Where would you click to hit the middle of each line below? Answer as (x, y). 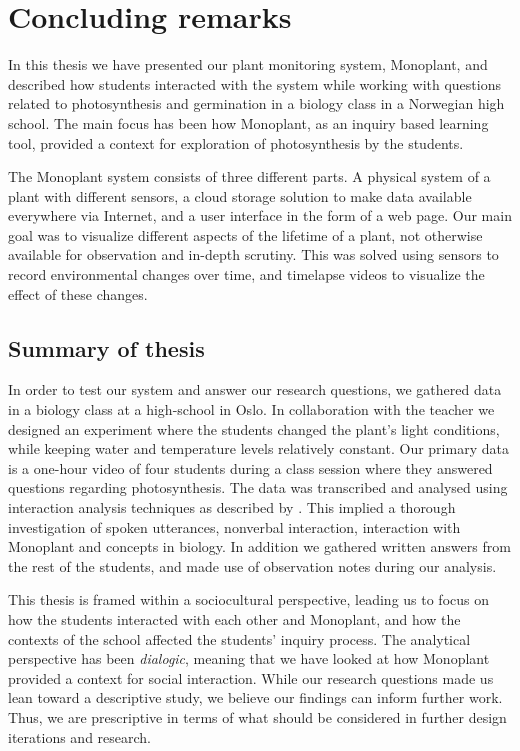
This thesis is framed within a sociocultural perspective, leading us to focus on (249, 599)
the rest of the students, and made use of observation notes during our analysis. (252, 565)
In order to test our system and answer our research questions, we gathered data (255, 389)
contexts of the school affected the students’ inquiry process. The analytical (239, 638)
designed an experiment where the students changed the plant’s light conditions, (254, 428)
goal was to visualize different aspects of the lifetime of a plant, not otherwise (245, 234)
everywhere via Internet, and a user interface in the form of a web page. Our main (260, 215)
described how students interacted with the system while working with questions (254, 83)
